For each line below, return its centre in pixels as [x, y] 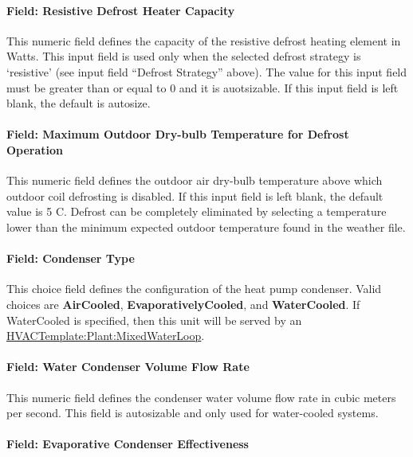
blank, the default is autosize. [79, 103]
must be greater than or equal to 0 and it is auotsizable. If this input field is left [203, 87]
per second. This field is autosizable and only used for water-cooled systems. [193, 413]
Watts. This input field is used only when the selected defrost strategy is [184, 56]
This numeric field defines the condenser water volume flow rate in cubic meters [201, 397]
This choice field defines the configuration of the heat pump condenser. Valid [194, 289]
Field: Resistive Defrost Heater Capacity [121, 10]
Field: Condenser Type [71, 258]
